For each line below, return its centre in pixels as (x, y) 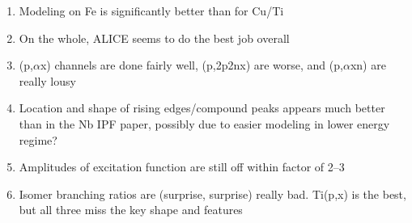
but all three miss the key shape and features (131, 210)
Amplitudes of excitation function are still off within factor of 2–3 (182, 167)
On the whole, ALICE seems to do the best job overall (154, 38)
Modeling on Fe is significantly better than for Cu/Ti (151, 11)
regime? (38, 139)
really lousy (47, 80)
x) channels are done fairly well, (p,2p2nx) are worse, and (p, (191, 65)
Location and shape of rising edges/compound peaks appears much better (202, 108)
